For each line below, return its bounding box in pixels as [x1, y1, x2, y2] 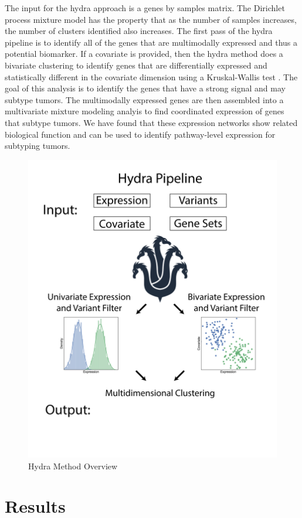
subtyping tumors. [5, 139, 70, 152]
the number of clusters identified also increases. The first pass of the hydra [5, 25, 273, 37]
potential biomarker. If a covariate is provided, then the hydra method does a [5, 47, 283, 60]
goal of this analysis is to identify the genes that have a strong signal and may [5, 82, 286, 94]
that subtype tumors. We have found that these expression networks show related [5, 116, 298, 128]
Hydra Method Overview [28, 459, 118, 472]
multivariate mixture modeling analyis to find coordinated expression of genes [5, 105, 284, 117]
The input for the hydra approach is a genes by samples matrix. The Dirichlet [5, 2, 285, 13]
